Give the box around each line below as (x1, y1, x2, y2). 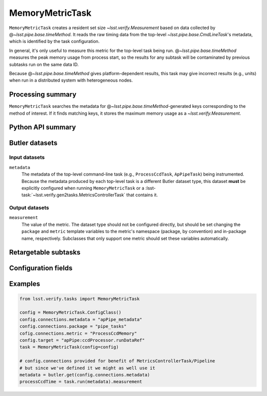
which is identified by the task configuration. (9, 39, 100, 44)
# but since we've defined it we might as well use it (19, 365, 155, 371)
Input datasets (9, 154, 45, 161)
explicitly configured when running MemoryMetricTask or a (21, 185, 144, 191)
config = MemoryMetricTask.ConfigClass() (19, 309, 122, 315)
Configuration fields (9, 264, 73, 272)
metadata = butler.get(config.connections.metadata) (19, 372, 150, 378)
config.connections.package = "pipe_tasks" (19, 324, 127, 329)
